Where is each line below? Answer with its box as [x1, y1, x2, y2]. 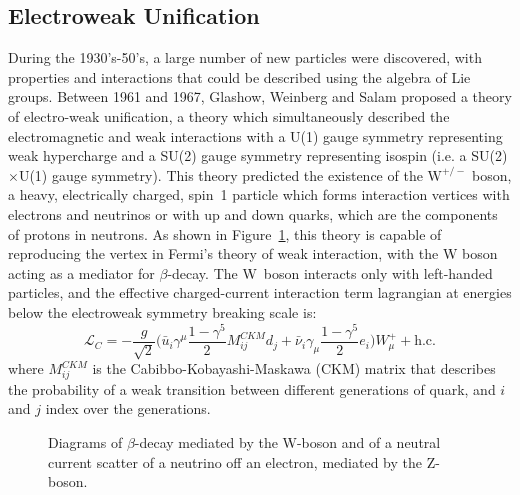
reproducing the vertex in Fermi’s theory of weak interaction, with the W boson [8, 243, 498, 264]
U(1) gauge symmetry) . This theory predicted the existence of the [18, 164, 423, 185]
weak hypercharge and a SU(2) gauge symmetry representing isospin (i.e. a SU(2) [8, 145, 508, 166]
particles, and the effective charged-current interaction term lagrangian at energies [8, 282, 512, 303]
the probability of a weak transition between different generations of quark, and [8, 378, 496, 399]
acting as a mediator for [8, 262, 155, 283]
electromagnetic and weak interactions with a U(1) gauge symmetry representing [8, 125, 503, 146]
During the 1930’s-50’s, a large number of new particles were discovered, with [8, 47, 482, 68]
